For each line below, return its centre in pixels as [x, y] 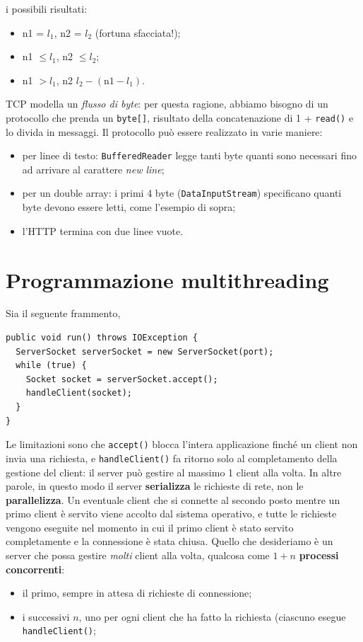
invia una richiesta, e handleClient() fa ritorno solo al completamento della [172, 458]
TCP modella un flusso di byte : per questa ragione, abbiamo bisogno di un [167, 104]
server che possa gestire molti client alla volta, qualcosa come [138, 555]
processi [319, 555]
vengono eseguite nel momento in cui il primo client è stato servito [150, 527]
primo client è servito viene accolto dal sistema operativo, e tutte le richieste [171, 514]
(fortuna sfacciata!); [138, 32]
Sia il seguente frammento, [63, 313]
